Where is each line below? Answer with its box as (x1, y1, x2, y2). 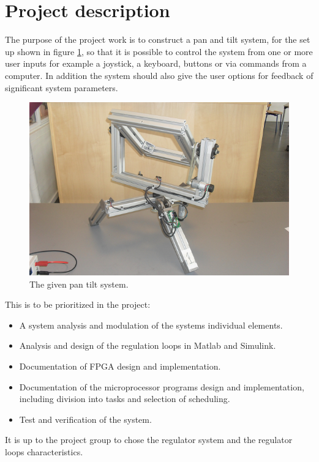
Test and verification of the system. (19, 412, 152, 425)
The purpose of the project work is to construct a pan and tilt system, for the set (5, 33, 310, 46)
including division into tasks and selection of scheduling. (19, 392, 230, 405)
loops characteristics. (5, 445, 83, 458)
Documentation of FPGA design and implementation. (19, 359, 221, 372)
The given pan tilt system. (29, 277, 129, 290)
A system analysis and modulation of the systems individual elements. (19, 318, 283, 331)
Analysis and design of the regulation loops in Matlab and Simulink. (19, 339, 276, 352)
